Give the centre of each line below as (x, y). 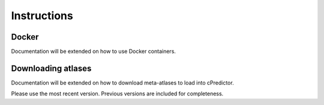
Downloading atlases (51, 68)
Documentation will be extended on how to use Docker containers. (94, 52)
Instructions (42, 16)
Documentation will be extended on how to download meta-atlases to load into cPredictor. (122, 82)
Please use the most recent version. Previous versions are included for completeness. (117, 94)
